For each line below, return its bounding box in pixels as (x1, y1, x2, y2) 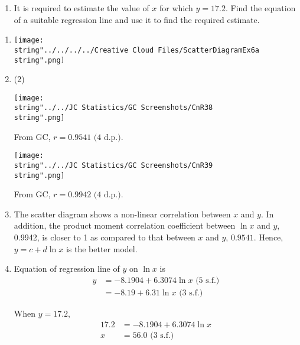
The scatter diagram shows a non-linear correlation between (14, 207, 231, 220)
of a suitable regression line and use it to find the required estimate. (14, 13, 260, 25)
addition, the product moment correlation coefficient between (14, 219, 236, 232)
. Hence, (253, 231, 283, 243)
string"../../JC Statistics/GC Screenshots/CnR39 (14, 161, 213, 170)
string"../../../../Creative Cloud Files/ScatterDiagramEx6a (14, 45, 260, 54)
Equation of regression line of (14, 262, 120, 275)
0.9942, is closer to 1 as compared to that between (14, 231, 195, 243)
